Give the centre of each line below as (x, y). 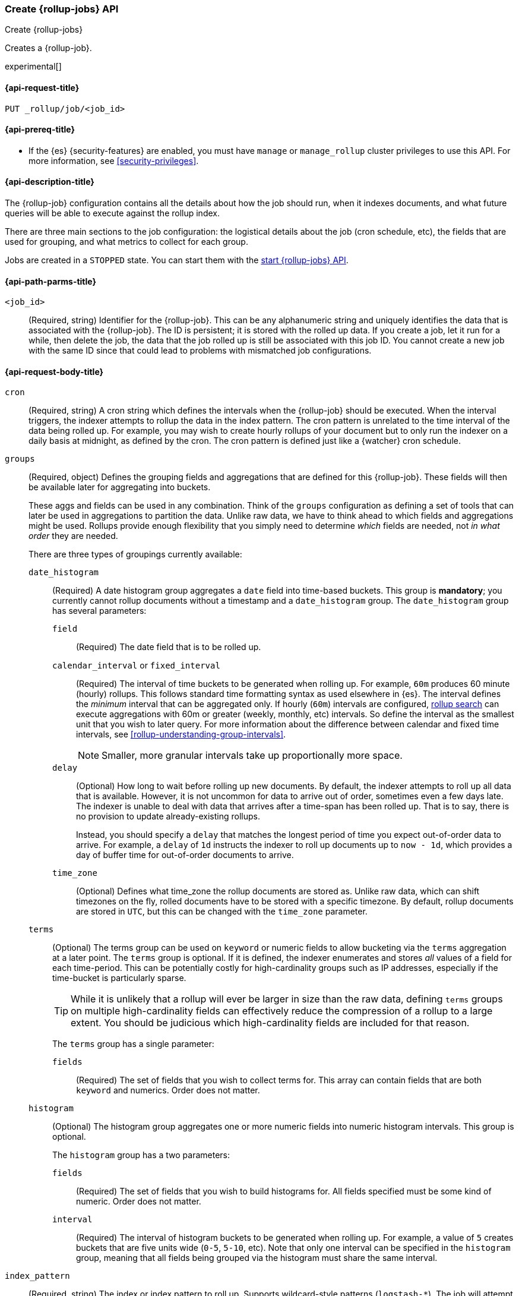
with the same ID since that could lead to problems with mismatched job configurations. (200, 351)
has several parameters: (99, 611)
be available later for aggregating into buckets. (120, 487)
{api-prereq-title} (40, 130)
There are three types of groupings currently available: (135, 554)
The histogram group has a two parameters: (141, 1155)
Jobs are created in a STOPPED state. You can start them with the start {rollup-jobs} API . (177, 260)
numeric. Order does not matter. (139, 1202)
